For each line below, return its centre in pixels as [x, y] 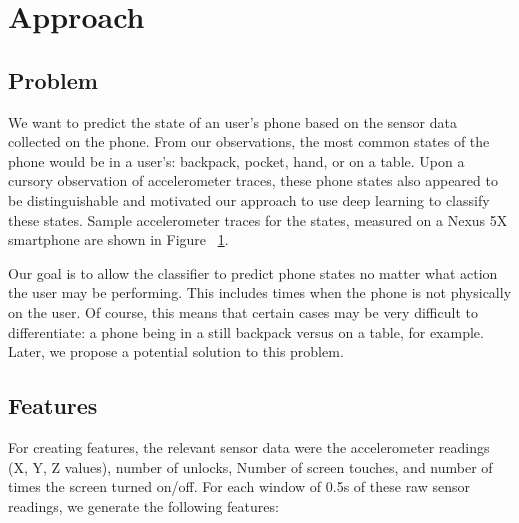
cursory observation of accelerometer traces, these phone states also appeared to [253, 180]
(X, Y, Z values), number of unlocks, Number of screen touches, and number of [250, 466]
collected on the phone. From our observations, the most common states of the [249, 141]
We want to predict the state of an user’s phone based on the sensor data [232, 121]
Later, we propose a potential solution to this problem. [176, 351]
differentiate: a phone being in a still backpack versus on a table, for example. [246, 331]
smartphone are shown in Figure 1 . [118, 239]
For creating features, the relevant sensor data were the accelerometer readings [249, 446]
